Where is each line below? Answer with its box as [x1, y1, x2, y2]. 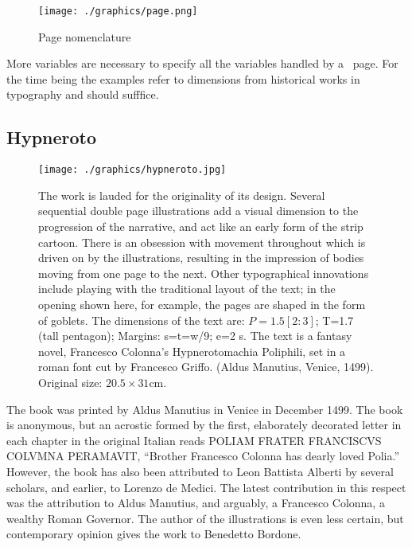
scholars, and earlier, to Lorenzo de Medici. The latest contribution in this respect [6, 479, 406, 495]
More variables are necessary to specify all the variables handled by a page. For [6, 55, 398, 72]
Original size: [38, 374, 103, 391]
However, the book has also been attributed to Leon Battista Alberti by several [6, 463, 394, 479]
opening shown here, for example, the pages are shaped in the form [38, 296, 366, 313]
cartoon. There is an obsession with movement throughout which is [38, 233, 366, 250]
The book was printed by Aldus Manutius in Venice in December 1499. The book [6, 400, 403, 417]
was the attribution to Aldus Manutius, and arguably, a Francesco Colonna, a [6, 494, 385, 511]
